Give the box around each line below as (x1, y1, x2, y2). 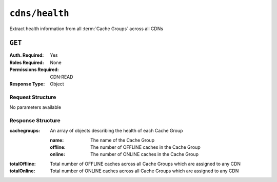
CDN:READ (50, 74, 74, 80)
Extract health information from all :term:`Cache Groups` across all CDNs (9, 26, 164, 32)
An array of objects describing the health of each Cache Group (50, 128, 183, 134)
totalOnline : (9, 168, 35, 174)
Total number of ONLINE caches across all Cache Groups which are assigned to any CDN (50, 168, 239, 174)
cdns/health (9, 8, 69, 19)
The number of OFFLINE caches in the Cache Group (90, 144, 201, 150)
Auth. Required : (9, 52, 44, 58)
